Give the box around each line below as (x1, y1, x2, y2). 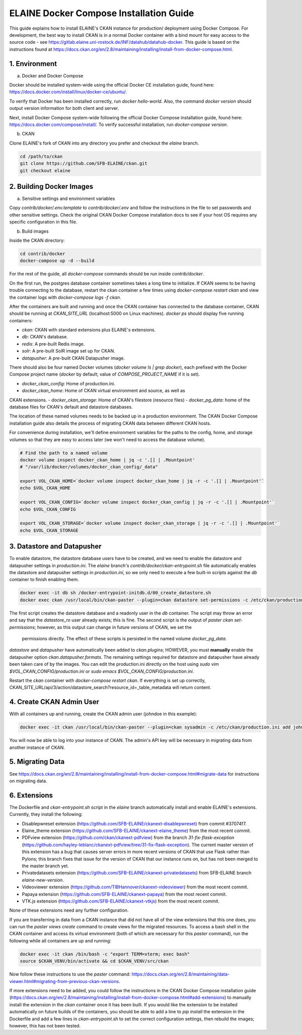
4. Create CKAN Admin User (9, 698, 100, 706)
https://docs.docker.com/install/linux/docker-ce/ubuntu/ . (9, 89, 127, 95)
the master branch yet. (22, 863, 69, 869)
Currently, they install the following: (9, 811, 83, 817)
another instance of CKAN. (9, 744, 65, 750)
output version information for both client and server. (9, 105, 119, 111)
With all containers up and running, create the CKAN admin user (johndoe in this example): (9, 711, 197, 717)
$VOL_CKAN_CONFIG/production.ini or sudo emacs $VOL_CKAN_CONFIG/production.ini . (9, 668, 194, 674)
